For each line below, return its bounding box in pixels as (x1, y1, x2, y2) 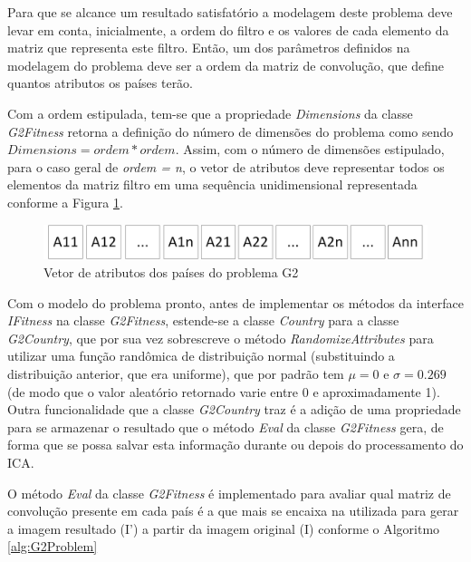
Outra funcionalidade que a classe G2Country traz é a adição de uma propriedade (7, 400, 461, 419)
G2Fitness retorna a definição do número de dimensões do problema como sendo (7, 121, 454, 140)
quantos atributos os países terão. (7, 73, 194, 92)
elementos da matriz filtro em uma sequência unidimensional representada (7, 175, 418, 194)
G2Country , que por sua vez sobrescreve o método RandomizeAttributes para (7, 328, 434, 347)
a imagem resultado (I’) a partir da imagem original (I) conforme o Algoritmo (7, 518, 440, 538)
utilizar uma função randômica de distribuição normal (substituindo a (7, 346, 395, 365)
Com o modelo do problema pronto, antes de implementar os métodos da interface (7, 293, 464, 312)
